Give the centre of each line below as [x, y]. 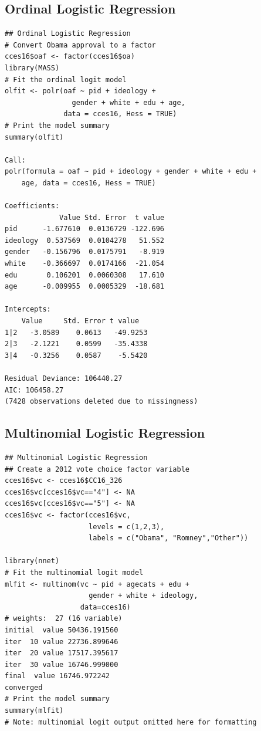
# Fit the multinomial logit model [74, 572]
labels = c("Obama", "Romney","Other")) [169, 538]
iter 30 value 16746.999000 [62, 664]
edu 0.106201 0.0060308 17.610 [85, 275]
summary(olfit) [34, 137]
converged [24, 687]
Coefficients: [32, 206]
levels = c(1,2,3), [127, 527]
